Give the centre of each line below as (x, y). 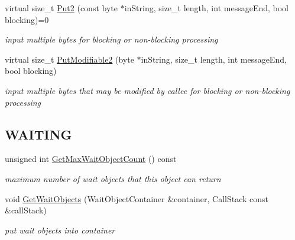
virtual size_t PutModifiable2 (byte (69, 59)
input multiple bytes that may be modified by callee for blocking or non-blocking (147, 90)
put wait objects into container (60, 230)
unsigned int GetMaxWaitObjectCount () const (91, 159)
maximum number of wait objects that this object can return (113, 178)
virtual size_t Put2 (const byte (61, 8)
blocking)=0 (27, 19)
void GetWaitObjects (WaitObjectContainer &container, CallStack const (137, 198)
